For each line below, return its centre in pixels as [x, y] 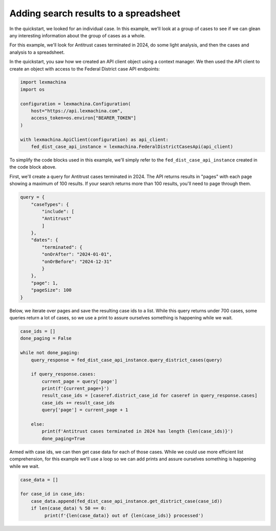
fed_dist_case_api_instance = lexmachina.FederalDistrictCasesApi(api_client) [132, 146]
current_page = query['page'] [79, 381]
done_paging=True [63, 438]
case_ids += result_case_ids [78, 403]
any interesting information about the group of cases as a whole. [77, 35]
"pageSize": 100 [51, 290]
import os [32, 89]
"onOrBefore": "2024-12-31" [77, 261]
